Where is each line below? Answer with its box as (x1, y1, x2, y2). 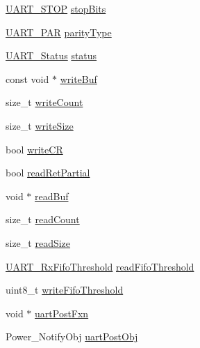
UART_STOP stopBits (6, 1, 106, 15)
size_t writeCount (6, 95, 83, 109)
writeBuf (60, 71, 97, 86)
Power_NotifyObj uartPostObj (6, 329, 138, 344)
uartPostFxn (35, 305, 89, 320)
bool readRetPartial (6, 165, 90, 180)
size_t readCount (6, 212, 80, 227)
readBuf (35, 188, 69, 203)
